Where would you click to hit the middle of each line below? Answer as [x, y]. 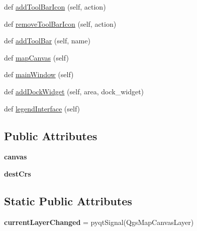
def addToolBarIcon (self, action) [55, 7]
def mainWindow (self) [39, 74]
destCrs [18, 173]
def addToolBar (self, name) [47, 41]
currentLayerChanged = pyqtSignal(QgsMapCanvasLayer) [99, 222]
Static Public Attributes [68, 200]
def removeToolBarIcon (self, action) [60, 23]
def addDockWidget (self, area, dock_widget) [74, 91]
